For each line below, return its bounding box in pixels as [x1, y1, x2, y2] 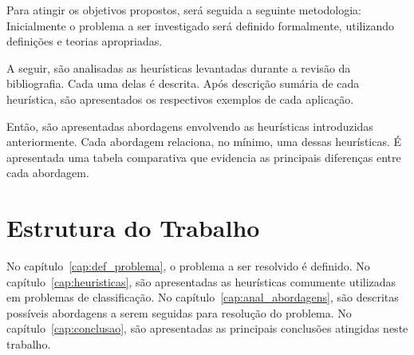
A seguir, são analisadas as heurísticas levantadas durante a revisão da [6, 59, 351, 76]
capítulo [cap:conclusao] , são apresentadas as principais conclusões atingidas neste [6, 320, 408, 337]
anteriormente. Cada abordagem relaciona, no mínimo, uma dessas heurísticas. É [6, 133, 402, 150]
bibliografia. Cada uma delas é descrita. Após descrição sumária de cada [6, 75, 360, 92]
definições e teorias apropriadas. [6, 33, 163, 49]
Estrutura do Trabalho [6, 211, 260, 244]
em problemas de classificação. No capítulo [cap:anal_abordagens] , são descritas [6, 289, 399, 306]
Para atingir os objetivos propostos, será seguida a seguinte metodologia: [6, 2, 362, 18]
